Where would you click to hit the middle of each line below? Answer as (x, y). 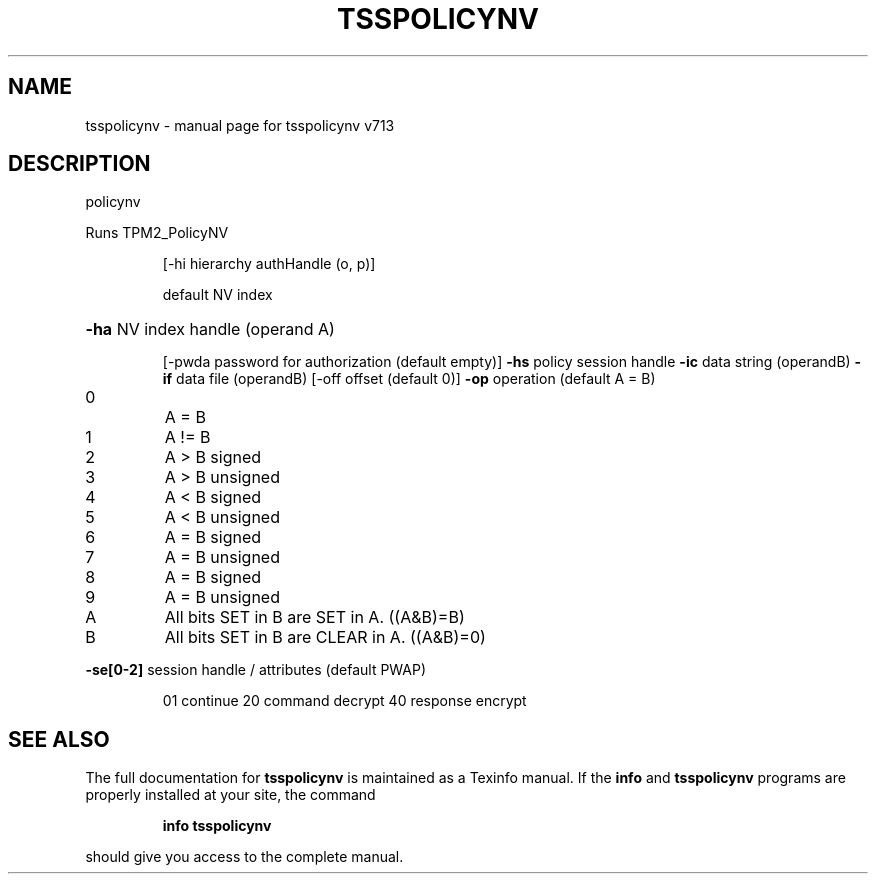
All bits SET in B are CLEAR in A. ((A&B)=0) (325, 637)
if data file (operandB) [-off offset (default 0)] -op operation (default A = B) (409, 379)
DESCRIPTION (79, 164)
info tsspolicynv (217, 826)
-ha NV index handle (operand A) (210, 329)
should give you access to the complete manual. (244, 857)
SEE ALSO (59, 739)
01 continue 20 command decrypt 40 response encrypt (344, 701)
